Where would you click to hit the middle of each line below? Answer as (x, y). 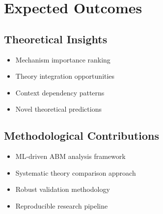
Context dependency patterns (60, 92)
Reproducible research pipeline (62, 205)
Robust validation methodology (63, 189)
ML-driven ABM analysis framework (70, 156)
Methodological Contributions (82, 136)
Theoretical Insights (56, 39)
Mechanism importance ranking (63, 59)
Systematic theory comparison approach (76, 172)
